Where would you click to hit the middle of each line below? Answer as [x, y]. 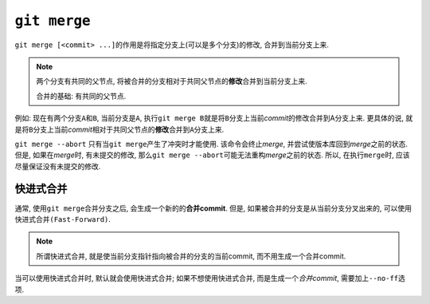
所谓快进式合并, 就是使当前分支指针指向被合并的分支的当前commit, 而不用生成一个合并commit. [191, 256]
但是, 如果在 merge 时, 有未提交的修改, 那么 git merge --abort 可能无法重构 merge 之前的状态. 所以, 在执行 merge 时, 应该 [212, 155]
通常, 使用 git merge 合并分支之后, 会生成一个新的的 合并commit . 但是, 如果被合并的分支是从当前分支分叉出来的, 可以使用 [213, 208]
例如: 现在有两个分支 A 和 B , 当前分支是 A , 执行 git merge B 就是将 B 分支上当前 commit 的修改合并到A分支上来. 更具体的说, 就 [214, 118]
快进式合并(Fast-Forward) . [63, 219]
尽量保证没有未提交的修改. [58, 166]
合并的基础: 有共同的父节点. [81, 96]
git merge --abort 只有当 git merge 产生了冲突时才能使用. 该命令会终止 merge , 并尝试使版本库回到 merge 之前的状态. [211, 144]
